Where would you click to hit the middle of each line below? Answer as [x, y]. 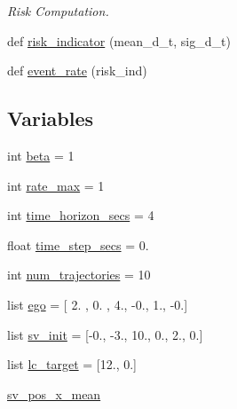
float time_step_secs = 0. [78, 244]
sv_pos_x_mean [54, 393]
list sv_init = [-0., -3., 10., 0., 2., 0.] [105, 334]
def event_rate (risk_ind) [77, 71]
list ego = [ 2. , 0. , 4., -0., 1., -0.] [98, 304]
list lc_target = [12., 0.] [72, 364]
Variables [51, 118]
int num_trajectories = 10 [79, 275]
